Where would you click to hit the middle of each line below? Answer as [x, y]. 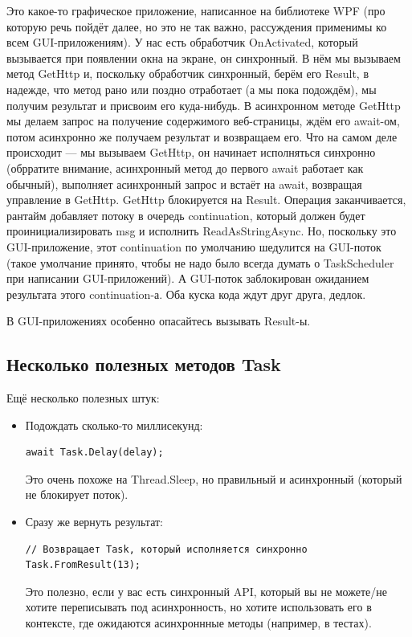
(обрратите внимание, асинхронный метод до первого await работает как [185, 167]
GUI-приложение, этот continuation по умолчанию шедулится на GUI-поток [194, 246]
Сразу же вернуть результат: [94, 522]
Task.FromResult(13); [83, 565]
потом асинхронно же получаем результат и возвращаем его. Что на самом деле [202, 136]
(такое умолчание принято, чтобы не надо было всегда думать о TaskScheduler [200, 262]
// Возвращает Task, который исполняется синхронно [166, 549]
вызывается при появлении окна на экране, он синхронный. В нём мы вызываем [204, 57]
